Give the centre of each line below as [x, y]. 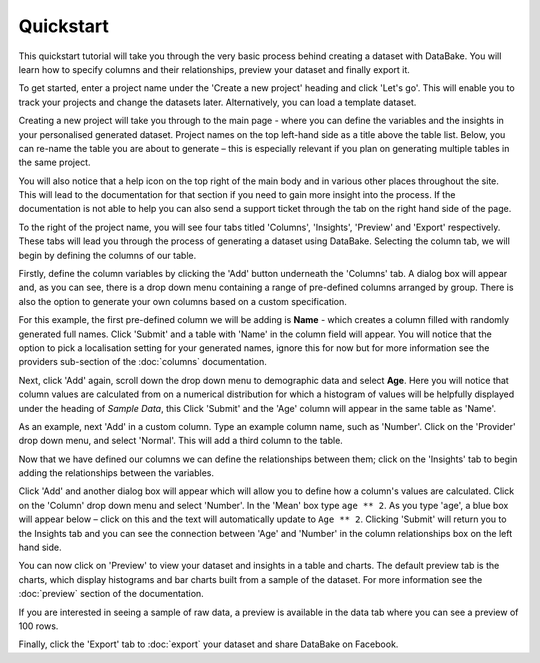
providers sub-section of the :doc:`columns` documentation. [142, 362]
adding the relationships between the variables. [116, 473]
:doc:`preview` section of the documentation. [111, 594]
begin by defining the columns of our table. [107, 255]
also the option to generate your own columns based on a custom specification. [182, 301]
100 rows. [38, 626]
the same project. [54, 162]
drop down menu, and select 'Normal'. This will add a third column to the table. [181, 441]
